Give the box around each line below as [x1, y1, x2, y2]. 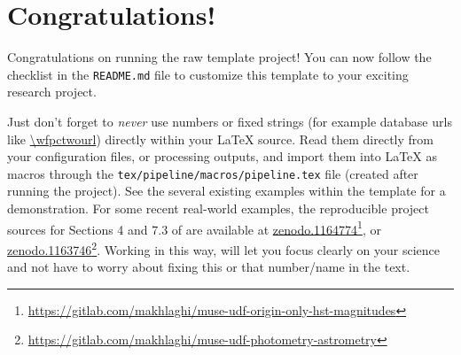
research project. [7, 82, 97, 101]
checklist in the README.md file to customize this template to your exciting [7, 65, 409, 83]
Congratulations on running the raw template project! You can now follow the [7, 48, 432, 66]
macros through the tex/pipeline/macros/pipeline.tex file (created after [7, 164, 418, 182]
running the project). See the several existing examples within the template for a [7, 181, 446, 200]
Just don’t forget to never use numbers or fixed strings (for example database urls [7, 112, 452, 130]
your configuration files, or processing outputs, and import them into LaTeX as [7, 147, 437, 166]
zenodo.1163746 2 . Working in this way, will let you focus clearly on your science [7, 237, 441, 259]
